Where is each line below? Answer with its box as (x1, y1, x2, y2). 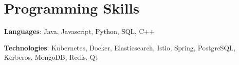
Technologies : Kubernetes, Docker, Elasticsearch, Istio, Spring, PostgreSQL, (4, 42, 236, 52)
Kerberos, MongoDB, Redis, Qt (4, 52, 98, 62)
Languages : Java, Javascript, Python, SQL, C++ (4, 26, 155, 36)
